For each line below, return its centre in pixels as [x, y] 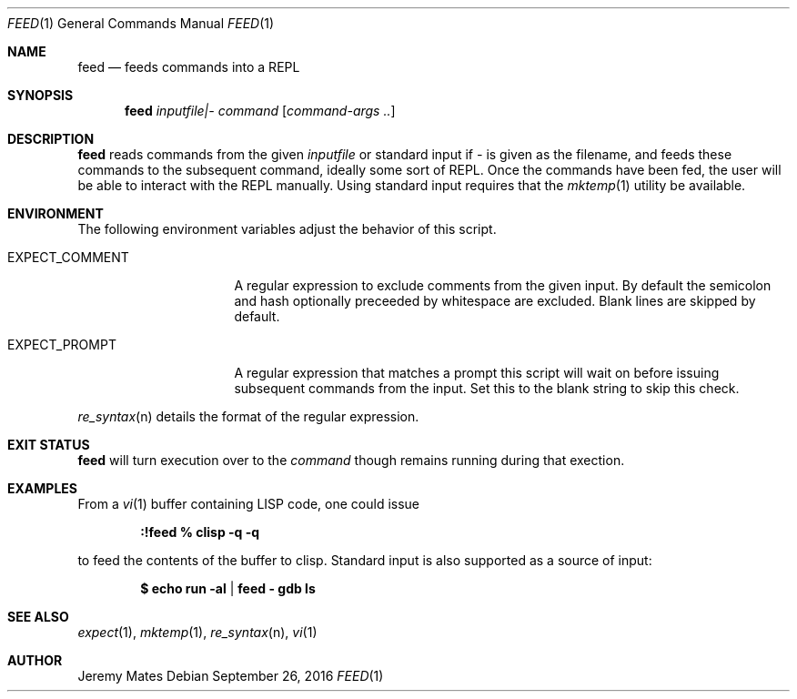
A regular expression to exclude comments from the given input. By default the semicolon [503, 285]
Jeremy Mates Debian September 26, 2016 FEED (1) [231, 676]
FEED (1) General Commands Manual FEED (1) [141, 23]
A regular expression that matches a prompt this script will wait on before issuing [477, 373]
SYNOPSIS [40, 95]
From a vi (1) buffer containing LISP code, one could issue [249, 504]
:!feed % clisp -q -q [200, 532]
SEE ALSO [38, 617]
